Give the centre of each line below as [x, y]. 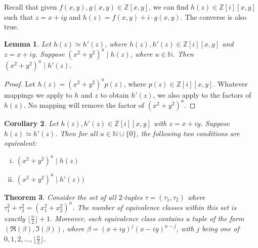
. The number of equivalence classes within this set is [155, 207]
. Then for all [76, 133]
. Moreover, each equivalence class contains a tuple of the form [147, 218]
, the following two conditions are [188, 133]
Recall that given [31, 7]
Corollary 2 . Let [31, 123]
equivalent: [20, 143]
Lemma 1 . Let [28, 43]
